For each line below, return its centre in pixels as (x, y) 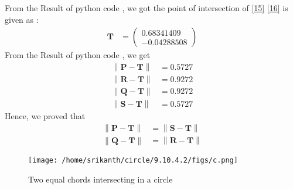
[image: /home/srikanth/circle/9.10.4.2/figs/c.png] (133, 160)
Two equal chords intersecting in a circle (100, 179)
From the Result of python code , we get (78, 55)
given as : (22, 19)
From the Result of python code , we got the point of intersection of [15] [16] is (146, 8)
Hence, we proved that (45, 115)
